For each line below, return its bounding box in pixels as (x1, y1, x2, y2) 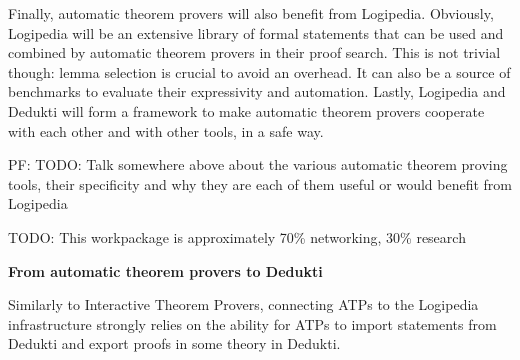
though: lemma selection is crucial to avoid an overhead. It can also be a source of (8, 61, 511, 82)
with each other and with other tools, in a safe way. (8, 120, 324, 141)
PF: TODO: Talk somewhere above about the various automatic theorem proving (8, 154, 508, 175)
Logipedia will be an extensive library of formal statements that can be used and (8, 22, 504, 43)
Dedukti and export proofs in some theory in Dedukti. (8, 333, 341, 354)
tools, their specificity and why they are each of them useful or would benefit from (8, 173, 512, 194)
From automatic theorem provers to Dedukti (8, 260, 323, 281)
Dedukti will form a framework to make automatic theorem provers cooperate (8, 100, 485, 121)
